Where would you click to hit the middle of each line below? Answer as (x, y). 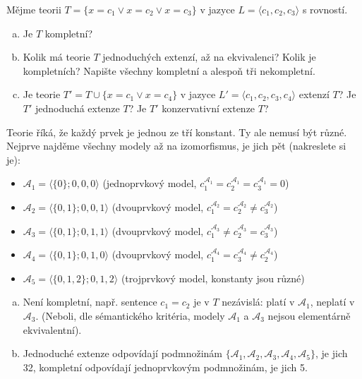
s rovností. (325, 9)
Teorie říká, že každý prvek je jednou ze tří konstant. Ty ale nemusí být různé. (177, 132)
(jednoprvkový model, (150, 183)
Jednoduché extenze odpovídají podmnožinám (122, 353)
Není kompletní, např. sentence (90, 302)
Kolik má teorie (56, 57)
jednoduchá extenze (78, 108)
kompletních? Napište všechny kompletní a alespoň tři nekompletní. (169, 70)
